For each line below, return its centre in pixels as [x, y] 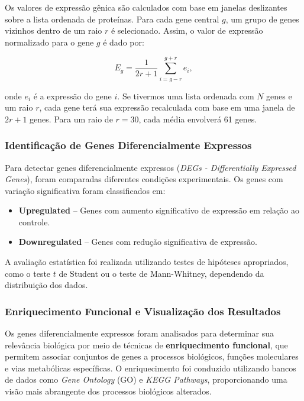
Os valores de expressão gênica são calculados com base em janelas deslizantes [146, 7]
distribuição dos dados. [46, 285]
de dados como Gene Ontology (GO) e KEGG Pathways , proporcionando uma [146, 379]
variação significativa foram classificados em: [85, 190]
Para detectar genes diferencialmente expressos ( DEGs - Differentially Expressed [151, 167]
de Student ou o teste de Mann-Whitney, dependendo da [161, 273]
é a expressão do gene [72, 96]
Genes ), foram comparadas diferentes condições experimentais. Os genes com [144, 179]
